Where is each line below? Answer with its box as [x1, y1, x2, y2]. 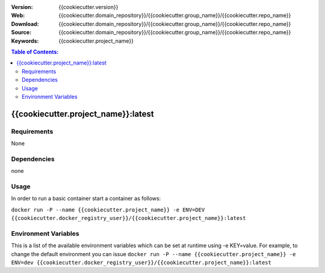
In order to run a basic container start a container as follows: [11, 195, 161, 202]
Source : [11, 29, 32, 36]
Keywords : [11, 37, 39, 45]
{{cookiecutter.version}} [58, 4, 119, 10]
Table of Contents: [11, 48, 59, 55]
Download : [11, 20, 39, 27]
